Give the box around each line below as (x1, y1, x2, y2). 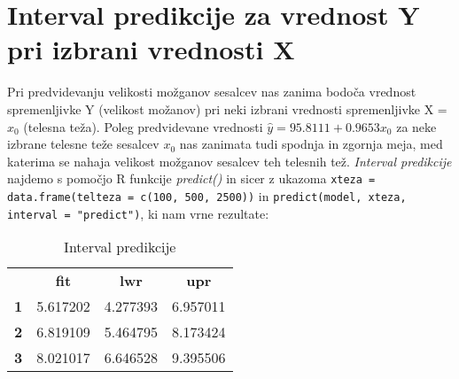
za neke (396, 117, 437, 135)
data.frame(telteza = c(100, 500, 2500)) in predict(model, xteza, (7, 186, 407, 205)
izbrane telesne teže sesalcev (7, 135, 159, 153)
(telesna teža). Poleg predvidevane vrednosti (23, 117, 263, 135)
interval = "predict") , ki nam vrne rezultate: (7, 204, 269, 222)
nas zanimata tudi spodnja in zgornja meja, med (179, 135, 443, 153)
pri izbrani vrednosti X (7, 31, 295, 67)
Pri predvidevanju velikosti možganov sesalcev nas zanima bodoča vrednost (7, 82, 416, 101)
